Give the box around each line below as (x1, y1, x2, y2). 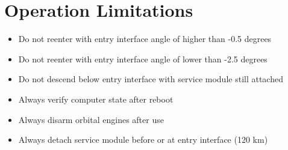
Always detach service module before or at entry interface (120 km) (18, 133, 268, 146)
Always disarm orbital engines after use (18, 113, 164, 125)
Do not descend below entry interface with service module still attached (18, 73, 283, 85)
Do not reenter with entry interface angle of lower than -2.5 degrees (18, 52, 268, 65)
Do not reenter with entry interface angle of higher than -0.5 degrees (18, 32, 272, 45)
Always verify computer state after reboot (18, 92, 174, 105)
